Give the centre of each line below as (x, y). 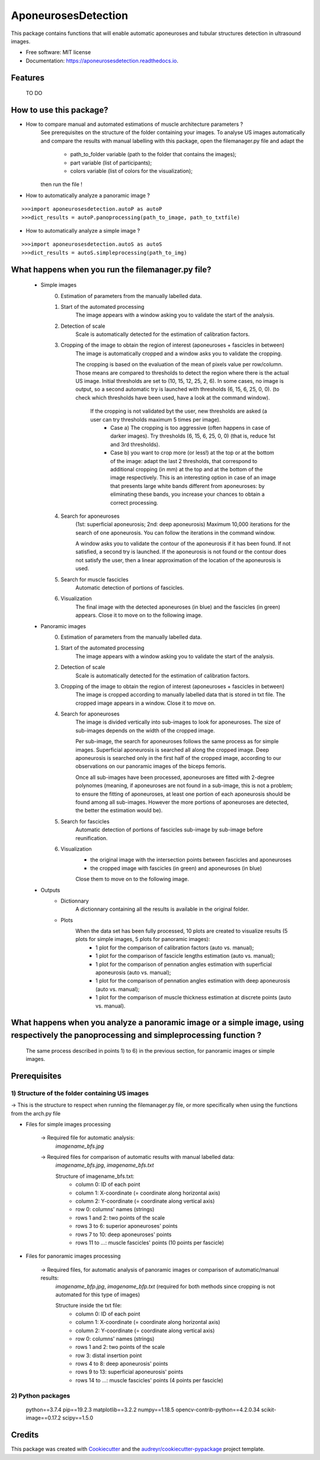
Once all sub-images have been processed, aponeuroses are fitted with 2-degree (175, 777)
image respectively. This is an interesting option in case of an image (193, 477)
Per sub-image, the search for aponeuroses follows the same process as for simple (177, 742)
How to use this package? (60, 110)
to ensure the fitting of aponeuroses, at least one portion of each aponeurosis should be (183, 794)
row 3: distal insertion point (109, 1355)
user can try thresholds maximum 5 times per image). (156, 419)
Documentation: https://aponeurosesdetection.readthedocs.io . (102, 61)
